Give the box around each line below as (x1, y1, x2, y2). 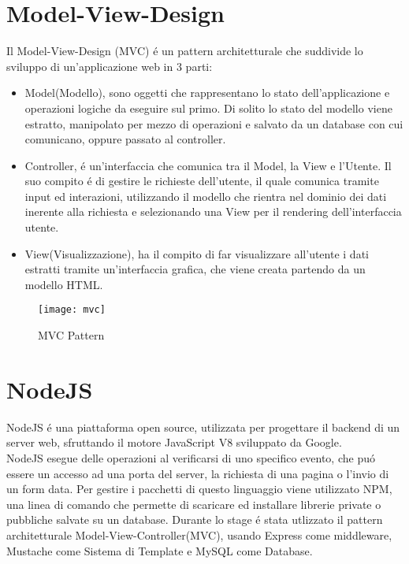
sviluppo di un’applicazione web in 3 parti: (6, 58, 213, 74)
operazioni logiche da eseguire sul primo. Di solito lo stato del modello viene (24, 99, 392, 116)
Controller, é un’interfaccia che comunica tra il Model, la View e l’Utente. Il (24, 157, 392, 173)
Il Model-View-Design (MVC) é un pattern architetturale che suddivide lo (6, 43, 363, 59)
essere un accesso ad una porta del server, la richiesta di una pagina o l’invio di (6, 465, 389, 481)
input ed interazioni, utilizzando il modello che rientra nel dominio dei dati (24, 187, 387, 204)
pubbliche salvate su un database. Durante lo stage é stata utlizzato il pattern (6, 511, 383, 528)
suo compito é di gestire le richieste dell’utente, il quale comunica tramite (24, 173, 379, 189)
